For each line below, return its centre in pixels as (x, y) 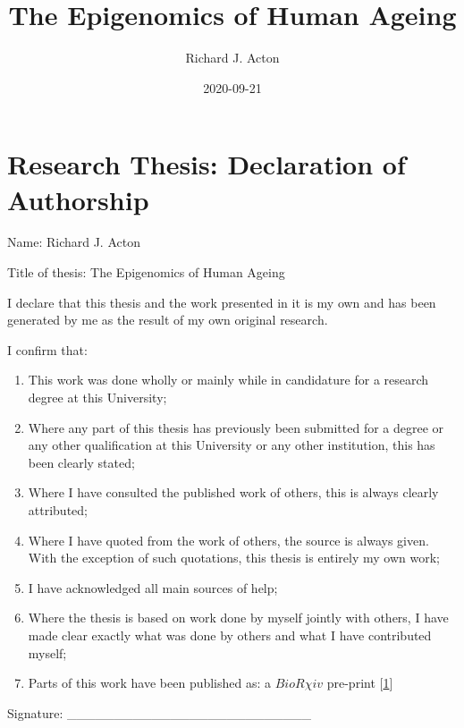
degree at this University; (97, 397)
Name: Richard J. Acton (74, 242)
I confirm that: (47, 349)
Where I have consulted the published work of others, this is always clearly (233, 492)
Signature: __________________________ (159, 712)
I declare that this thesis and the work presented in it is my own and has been (222, 302)
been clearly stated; (81, 462)
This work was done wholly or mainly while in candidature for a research (228, 380)
